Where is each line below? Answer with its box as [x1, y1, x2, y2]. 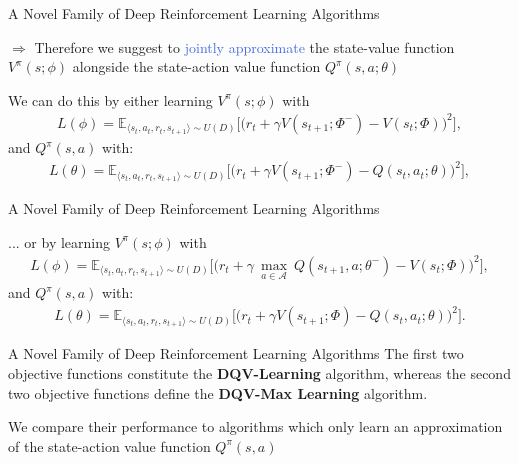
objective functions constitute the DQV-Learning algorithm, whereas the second [8, 362, 511, 383]
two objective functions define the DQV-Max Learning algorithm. [8, 382, 428, 403]
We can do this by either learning [8, 89, 213, 110]
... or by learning [8, 231, 110, 252]
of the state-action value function [8, 435, 211, 456]
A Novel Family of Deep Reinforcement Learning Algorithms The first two [8, 343, 464, 364]
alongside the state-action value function [72, 56, 321, 77]
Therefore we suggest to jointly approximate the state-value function [34, 36, 455, 57]
